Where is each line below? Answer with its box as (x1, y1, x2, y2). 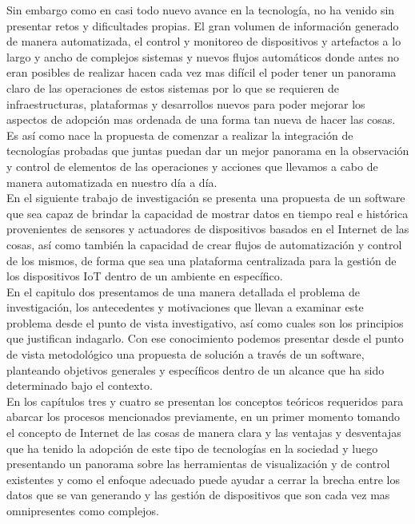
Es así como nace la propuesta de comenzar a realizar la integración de (6, 126, 353, 143)
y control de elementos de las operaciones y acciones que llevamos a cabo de (6, 157, 378, 174)
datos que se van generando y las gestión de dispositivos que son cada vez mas (6, 486, 390, 503)
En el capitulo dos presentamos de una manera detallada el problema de (6, 283, 360, 300)
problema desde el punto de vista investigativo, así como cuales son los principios (6, 314, 404, 331)
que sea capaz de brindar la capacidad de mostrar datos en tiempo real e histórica (6, 204, 409, 221)
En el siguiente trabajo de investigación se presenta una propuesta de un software (6, 189, 405, 206)
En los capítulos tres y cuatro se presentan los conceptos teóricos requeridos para (6, 392, 404, 409)
